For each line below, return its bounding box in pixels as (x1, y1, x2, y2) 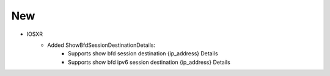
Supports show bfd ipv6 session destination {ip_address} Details (68, 58, 230, 66)
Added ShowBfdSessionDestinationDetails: (47, 41, 156, 49)
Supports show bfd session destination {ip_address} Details (68, 50, 218, 57)
